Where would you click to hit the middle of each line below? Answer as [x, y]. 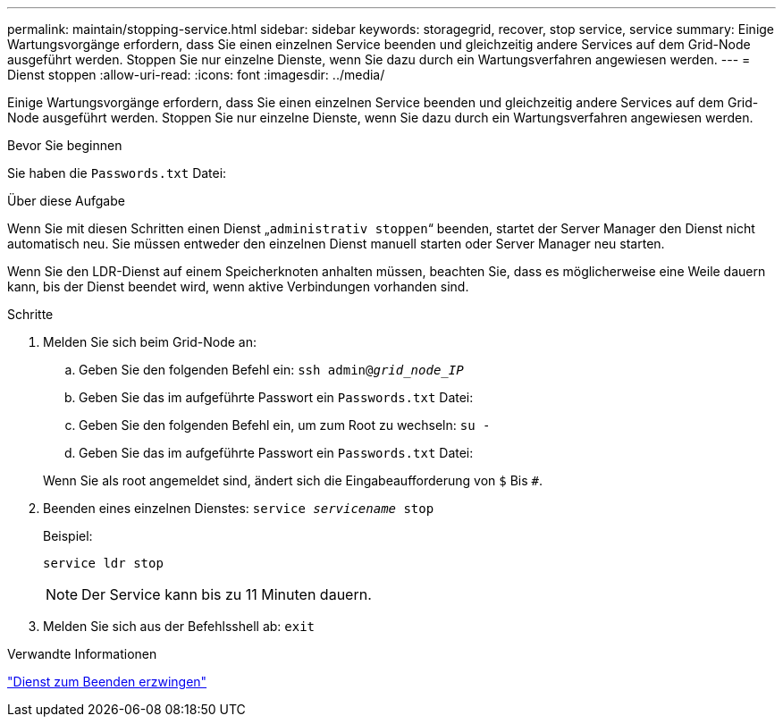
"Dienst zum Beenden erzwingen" [107, 682]
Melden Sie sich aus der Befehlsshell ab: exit [179, 626]
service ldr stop [103, 563]
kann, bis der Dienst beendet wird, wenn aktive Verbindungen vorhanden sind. [238, 286]
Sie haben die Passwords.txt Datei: [117, 173]
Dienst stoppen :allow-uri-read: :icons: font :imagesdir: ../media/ [196, 75]
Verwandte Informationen [82, 654]
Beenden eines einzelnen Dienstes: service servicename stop [239, 508]
